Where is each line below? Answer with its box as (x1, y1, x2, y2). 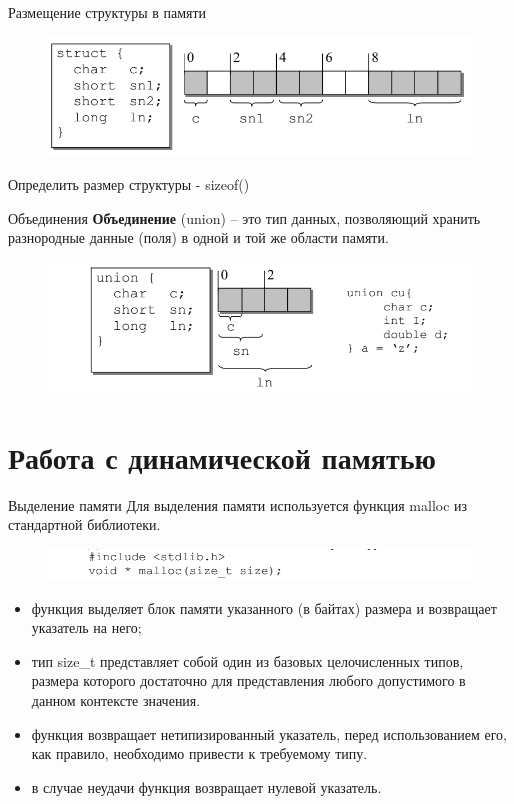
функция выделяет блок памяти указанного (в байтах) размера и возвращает (31, 597, 497, 618)
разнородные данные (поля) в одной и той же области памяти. (8, 227, 389, 248)
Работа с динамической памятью (8, 436, 436, 477)
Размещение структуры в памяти (8, 2, 207, 22)
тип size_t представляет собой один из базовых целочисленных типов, (31, 650, 464, 671)
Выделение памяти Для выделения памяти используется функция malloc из (8, 494, 468, 515)
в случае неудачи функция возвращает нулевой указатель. (31, 776, 382, 797)
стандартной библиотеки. (8, 514, 161, 535)
